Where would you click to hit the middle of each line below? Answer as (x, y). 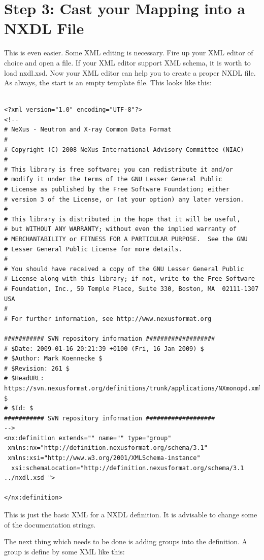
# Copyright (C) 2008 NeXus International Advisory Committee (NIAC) (124, 150)
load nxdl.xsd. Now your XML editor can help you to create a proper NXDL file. (130, 72)
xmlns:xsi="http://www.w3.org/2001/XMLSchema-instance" (104, 458)
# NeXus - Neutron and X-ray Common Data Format (88, 130)
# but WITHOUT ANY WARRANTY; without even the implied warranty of (121, 229)
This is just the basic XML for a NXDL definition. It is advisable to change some (131, 515)
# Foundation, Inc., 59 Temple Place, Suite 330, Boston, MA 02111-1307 (131, 289)
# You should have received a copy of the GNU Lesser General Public (124, 269)
